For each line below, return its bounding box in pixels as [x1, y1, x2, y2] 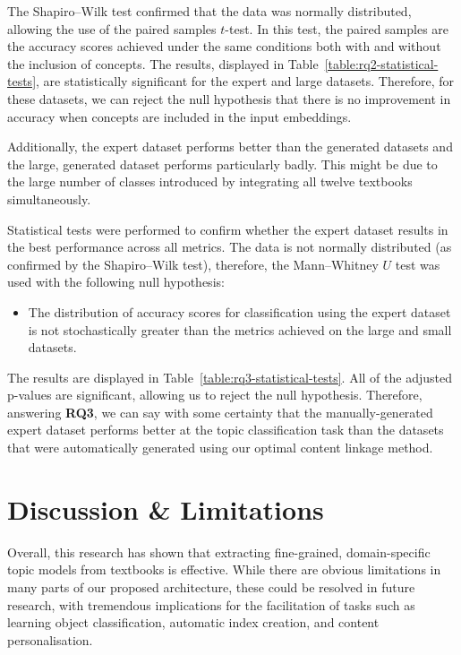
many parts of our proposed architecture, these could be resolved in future [7, 577, 415, 596]
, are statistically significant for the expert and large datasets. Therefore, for [36, 72, 454, 90]
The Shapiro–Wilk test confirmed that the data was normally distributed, [7, 2, 412, 20]
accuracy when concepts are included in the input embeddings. [7, 107, 352, 125]
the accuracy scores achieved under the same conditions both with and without [7, 37, 441, 56]
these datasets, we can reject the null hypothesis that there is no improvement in [7, 89, 451, 108]
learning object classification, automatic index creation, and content [7, 613, 380, 632]
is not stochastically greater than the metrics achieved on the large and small [28, 320, 452, 339]
